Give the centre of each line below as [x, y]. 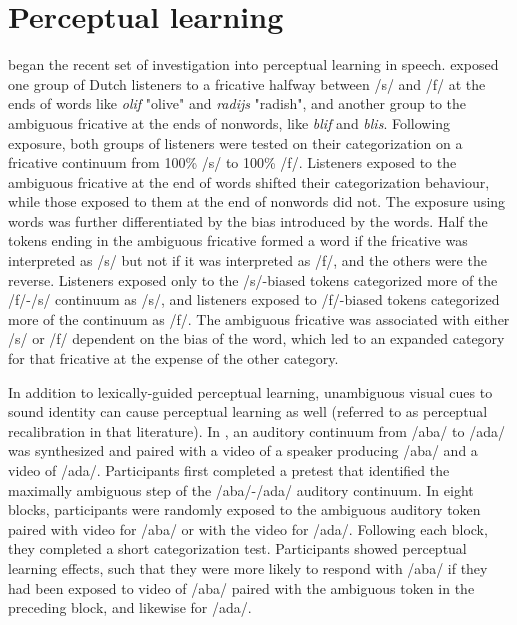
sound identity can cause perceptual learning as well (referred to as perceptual [248, 411]
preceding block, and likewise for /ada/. [130, 607]
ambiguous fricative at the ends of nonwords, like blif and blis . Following [229, 122]
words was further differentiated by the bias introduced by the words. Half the [248, 220]
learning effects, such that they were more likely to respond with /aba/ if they [248, 567]
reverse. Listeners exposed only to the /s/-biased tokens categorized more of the [253, 279]
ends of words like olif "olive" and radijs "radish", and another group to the [237, 103]
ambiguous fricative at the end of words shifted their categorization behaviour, [249, 181]
